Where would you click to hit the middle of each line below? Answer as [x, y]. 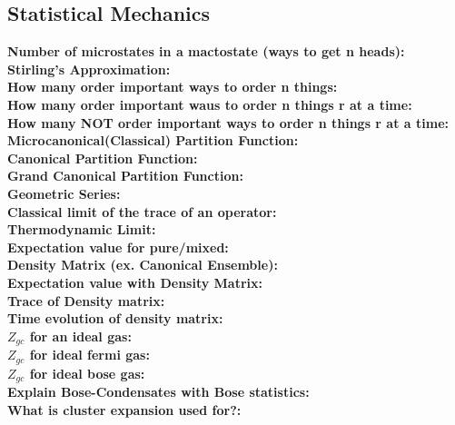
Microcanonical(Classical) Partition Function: [153, 140]
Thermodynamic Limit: [82, 229]
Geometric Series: [64, 193]
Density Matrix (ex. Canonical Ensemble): [143, 265]
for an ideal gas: [80, 336]
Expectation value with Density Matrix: [135, 282]
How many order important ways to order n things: [173, 87]
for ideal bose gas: [87, 373]
